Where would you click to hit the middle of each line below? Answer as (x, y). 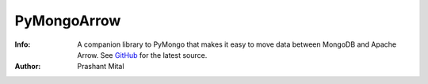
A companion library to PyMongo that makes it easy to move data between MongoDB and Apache (237, 44)
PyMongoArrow (68, 21)
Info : (23, 44)
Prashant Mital (101, 67)
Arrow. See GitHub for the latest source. (142, 55)
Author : (28, 67)
